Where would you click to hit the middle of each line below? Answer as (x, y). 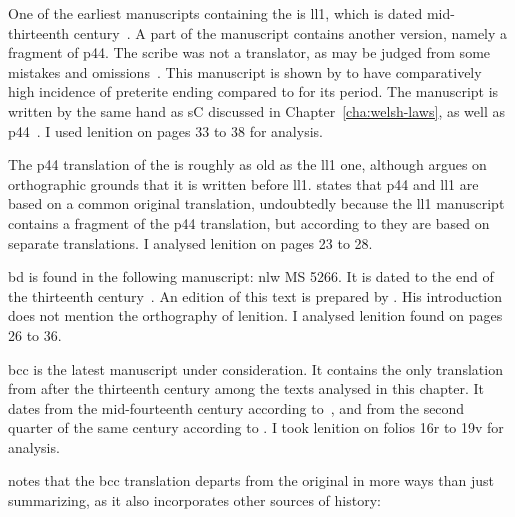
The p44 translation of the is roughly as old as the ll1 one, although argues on (247, 164)
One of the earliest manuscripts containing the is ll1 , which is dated (215, 13)
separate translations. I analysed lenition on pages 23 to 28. (190, 242)
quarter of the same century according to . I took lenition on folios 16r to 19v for (256, 427)
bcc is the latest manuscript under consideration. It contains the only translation (255, 368)
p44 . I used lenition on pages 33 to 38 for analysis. (165, 130)
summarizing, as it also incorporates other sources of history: (194, 500)
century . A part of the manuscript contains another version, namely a (290, 32)
